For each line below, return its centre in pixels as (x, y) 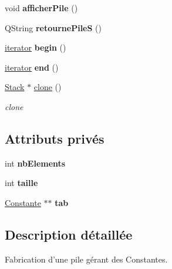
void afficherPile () (41, 8)
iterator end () (32, 67)
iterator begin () (36, 47)
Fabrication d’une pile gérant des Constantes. (86, 259)
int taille (21, 183)
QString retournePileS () (53, 27)
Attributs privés (55, 138)
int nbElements (35, 163)
